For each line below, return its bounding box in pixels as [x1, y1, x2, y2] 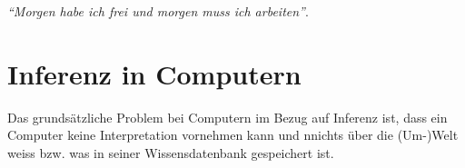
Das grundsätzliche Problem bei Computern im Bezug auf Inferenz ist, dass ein [7, 107, 448, 126]
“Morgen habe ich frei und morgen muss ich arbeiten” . [7, 2, 309, 20]
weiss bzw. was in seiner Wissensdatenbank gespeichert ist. [7, 143, 334, 162]
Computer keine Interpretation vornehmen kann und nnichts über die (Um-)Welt [7, 125, 459, 144]
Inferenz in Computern [7, 54, 302, 92]
